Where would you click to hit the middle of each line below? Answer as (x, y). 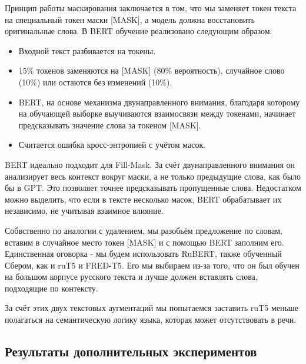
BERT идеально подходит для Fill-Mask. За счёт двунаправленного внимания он (150, 164)
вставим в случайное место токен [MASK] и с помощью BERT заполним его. (144, 242)
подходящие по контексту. (51, 288)
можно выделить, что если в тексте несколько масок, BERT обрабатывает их (143, 199)
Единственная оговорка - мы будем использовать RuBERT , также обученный (143, 254)
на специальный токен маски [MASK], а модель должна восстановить (130, 19)
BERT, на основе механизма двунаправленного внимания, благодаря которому (159, 102)
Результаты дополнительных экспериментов (131, 351)
